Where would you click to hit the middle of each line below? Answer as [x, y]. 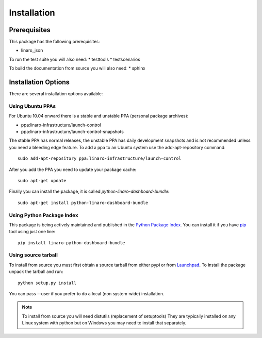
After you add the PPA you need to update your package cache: [73, 169]
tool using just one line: [32, 232]
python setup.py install [47, 283]
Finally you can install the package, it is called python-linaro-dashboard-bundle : [89, 191]
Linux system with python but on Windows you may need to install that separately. [104, 323]
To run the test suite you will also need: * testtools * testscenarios [75, 59]
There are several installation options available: [56, 94]
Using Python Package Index [44, 215]
